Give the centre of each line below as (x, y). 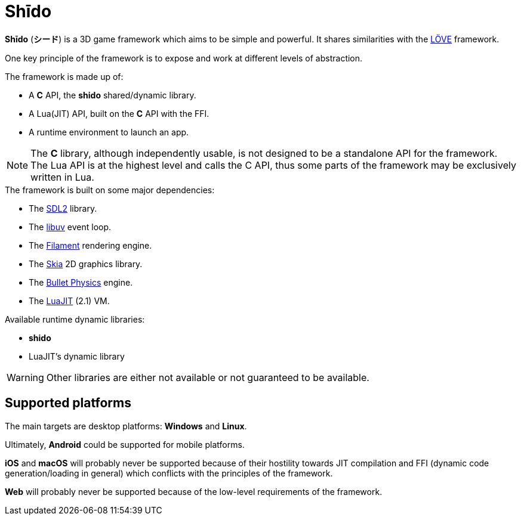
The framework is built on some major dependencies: (110, 190)
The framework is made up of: (64, 76)
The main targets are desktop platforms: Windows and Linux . (126, 426)
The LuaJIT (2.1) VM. (69, 301)
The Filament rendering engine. (90, 245)
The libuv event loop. (70, 227)
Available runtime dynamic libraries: (75, 319)
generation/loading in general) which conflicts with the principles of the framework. (169, 473)
